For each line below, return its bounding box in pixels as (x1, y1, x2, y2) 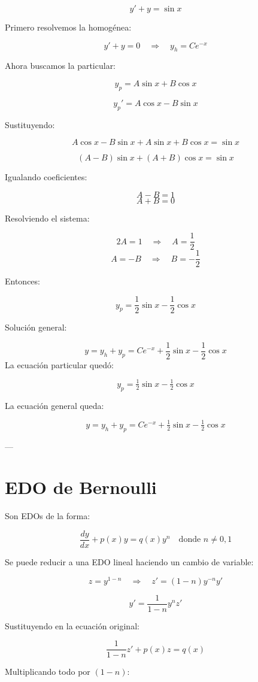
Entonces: (5, 275, 40, 287)
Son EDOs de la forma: (5, 510, 90, 522)
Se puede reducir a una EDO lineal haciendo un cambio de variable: (5, 555, 254, 568)
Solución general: (5, 321, 67, 334)
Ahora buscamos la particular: (5, 59, 116, 72)
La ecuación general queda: (5, 399, 104, 411)
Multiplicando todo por (5, 665, 90, 678)
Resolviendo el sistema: (5, 211, 90, 224)
